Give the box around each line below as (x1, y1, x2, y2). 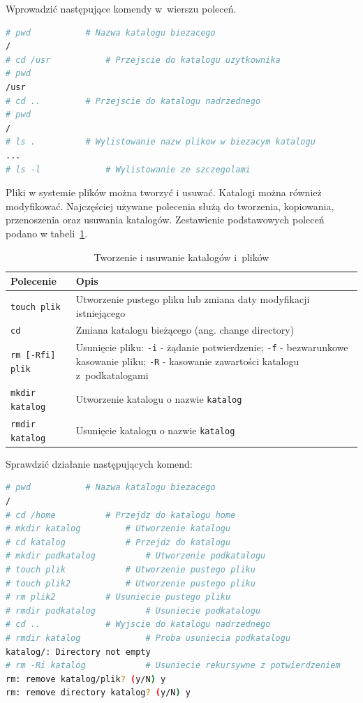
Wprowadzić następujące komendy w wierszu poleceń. (6, 1, 237, 15)
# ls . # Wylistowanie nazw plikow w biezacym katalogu (6, 137, 316, 147)
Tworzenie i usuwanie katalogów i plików (94, 249, 269, 264)
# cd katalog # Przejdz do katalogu (6, 537, 231, 547)
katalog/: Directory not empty (6, 646, 151, 657)
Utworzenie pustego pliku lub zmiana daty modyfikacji (75, 291, 310, 306)
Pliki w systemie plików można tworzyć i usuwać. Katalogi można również (6, 185, 322, 200)
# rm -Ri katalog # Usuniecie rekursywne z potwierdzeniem (6, 660, 341, 671)
